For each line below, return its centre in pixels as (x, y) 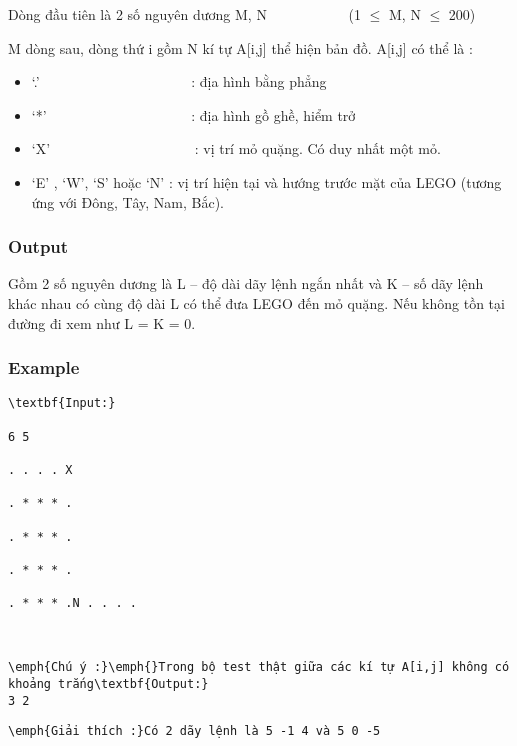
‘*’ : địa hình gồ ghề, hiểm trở (193, 114)
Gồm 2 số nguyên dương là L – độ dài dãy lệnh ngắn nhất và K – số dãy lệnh (246, 283)
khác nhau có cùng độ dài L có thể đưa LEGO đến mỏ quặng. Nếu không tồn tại (256, 302)
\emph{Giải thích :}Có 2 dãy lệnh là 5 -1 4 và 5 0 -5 (194, 731)
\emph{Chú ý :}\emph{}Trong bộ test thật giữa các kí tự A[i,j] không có (259, 667)
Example (44, 367)
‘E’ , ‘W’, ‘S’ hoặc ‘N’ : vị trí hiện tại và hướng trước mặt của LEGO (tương (266, 181)
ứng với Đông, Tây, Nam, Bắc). (128, 201)
